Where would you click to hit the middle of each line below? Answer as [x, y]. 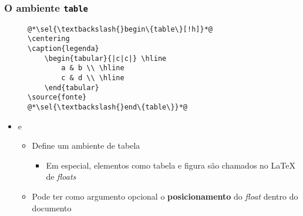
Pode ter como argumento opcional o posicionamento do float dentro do [165, 196]
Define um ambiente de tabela [86, 145]
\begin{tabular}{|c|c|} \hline [105, 58]
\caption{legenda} [63, 49]
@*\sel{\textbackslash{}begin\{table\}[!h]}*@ [120, 29]
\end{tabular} [72, 88]
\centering [49, 39]
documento [52, 208]
